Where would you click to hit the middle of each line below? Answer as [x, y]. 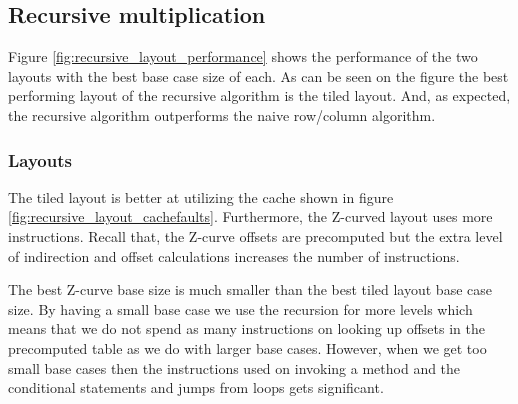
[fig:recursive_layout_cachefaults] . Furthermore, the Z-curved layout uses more [250, 216]
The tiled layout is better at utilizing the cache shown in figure [201, 196]
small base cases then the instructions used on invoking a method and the [234, 367]
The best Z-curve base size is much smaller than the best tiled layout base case [250, 289]
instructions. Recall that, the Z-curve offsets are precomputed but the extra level [255, 235]
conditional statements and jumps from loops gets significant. [196, 387]
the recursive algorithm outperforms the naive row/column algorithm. [222, 114]
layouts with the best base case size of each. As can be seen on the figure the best [258, 75]
